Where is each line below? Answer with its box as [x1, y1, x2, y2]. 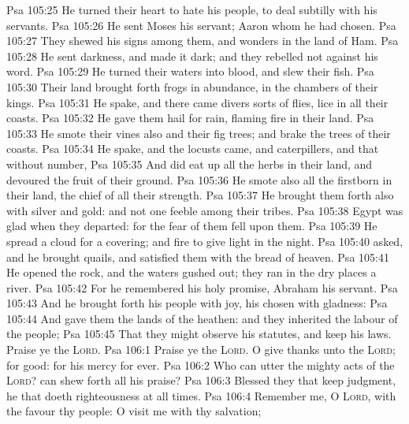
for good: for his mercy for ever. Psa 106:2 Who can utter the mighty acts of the [6, 356, 395, 373]
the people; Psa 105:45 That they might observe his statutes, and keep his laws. [6, 325, 392, 342]
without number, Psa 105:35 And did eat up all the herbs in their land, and [6, 155, 373, 172]
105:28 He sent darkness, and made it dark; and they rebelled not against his [6, 47, 378, 64]
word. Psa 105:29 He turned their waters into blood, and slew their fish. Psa [6, 63, 374, 80]
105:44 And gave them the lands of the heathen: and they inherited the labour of [6, 310, 398, 326]
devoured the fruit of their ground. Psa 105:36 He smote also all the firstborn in [6, 171, 392, 188]
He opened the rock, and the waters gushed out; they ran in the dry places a [6, 264, 377, 281]
